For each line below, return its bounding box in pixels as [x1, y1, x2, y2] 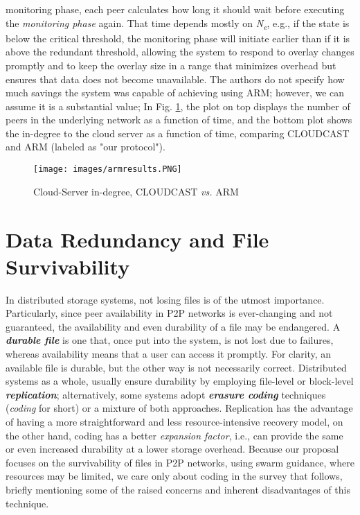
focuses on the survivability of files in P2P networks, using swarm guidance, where [6, 455, 354, 469]
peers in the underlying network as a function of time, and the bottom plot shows [6, 112, 352, 127]
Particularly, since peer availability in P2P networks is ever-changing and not [6, 306, 333, 320]
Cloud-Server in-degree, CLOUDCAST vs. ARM [33, 184, 239, 198]
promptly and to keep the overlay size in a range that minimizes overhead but [6, 58, 336, 72]
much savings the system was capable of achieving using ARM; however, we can [6, 85, 345, 100]
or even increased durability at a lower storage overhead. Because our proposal [6, 442, 339, 456]
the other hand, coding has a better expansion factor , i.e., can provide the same [6, 428, 343, 442]
